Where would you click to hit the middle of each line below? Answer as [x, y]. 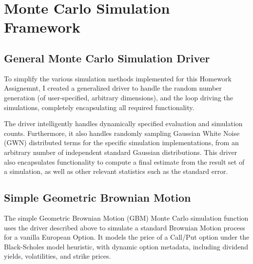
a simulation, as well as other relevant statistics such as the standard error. [116, 171]
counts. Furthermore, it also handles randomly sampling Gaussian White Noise [122, 133]
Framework [42, 27]
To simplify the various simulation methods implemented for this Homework [118, 78]
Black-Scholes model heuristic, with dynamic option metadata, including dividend [126, 246]
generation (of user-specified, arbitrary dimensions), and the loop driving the [118, 97]
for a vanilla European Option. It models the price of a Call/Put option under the [127, 237]
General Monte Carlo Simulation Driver [107, 58]
